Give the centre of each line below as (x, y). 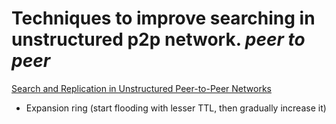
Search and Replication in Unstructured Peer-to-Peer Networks (141, 88)
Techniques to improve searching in (163, 18)
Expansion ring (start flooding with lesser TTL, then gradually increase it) (176, 108)
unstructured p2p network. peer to (158, 39)
